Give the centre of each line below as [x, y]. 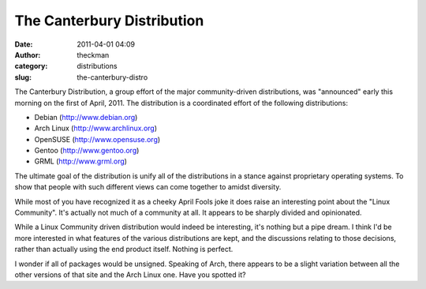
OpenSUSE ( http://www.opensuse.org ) [97, 139]
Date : [24, 44]
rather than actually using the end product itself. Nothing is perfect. [124, 250]
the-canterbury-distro [112, 77]
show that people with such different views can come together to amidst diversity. [148, 187]
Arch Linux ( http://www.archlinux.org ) [96, 128]
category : [31, 66]
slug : [23, 77]
